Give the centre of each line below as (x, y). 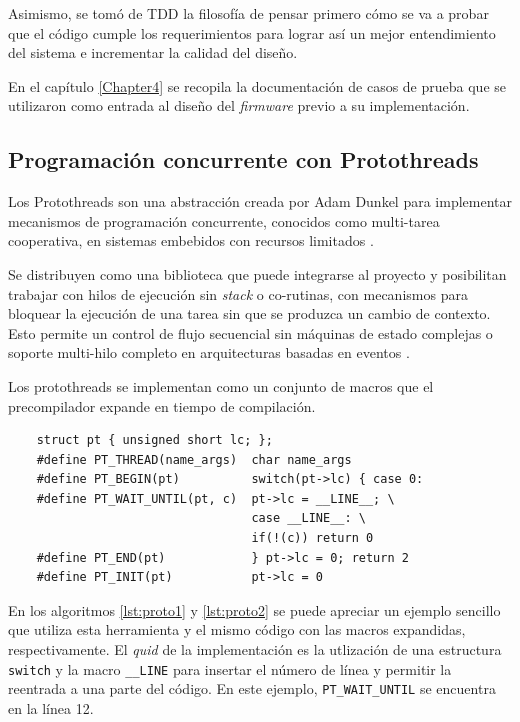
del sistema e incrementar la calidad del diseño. (153, 52)
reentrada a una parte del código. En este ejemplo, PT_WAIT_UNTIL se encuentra (252, 688)
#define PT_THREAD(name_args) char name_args (194, 459)
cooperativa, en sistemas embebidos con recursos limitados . (191, 240)
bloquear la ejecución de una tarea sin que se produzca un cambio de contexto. (249, 313)
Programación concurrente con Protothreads (243, 159)
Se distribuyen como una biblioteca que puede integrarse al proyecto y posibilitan (257, 273)
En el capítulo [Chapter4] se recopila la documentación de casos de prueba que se (257, 85)
